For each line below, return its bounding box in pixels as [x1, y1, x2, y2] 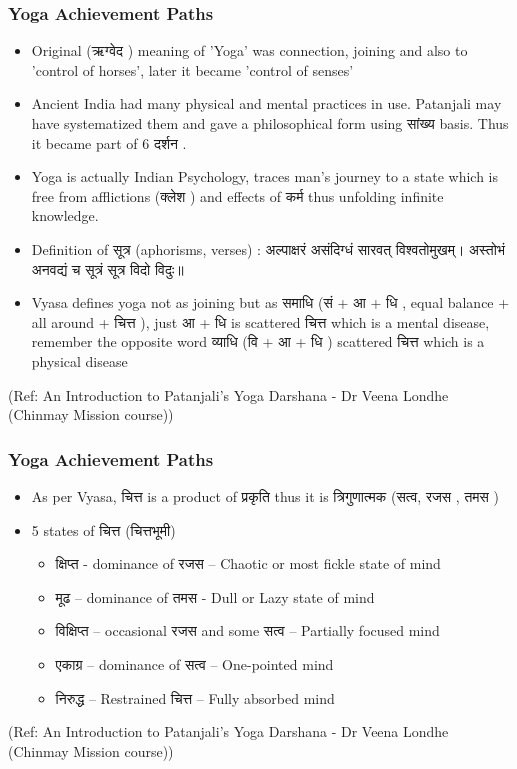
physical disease [31, 350, 128, 371]
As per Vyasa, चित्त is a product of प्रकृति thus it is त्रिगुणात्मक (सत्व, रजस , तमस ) [31, 485, 499, 506]
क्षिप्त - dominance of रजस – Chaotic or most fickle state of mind [55, 553, 441, 574]
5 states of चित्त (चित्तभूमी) [31, 519, 176, 540]
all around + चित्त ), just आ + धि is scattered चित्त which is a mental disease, [31, 311, 490, 332]
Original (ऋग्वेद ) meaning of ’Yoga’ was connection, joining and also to [31, 40, 468, 61]
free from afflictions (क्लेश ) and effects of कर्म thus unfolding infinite [31, 185, 444, 206]
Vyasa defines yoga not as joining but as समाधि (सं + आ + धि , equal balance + [31, 292, 510, 313]
